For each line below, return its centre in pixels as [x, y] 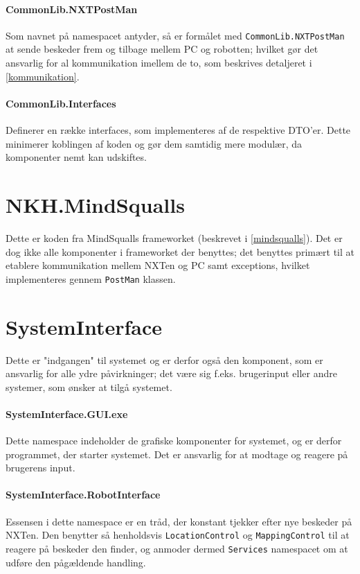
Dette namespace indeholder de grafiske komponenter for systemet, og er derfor [174, 441]
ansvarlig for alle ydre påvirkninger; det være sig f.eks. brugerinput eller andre [172, 373]
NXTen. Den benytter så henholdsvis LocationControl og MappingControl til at [178, 535]
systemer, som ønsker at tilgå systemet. [89, 386]
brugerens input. [40, 468]
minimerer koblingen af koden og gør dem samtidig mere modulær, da [154, 143]
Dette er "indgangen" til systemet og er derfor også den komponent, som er [164, 359]
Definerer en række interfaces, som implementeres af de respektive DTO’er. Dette [178, 130]
